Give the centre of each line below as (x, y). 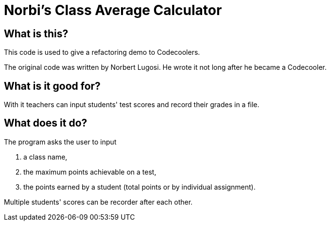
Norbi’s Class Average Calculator (113, 10)
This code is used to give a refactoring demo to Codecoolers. (102, 52)
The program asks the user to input (60, 142)
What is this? (36, 33)
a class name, (45, 157)
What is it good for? (52, 86)
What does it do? (46, 123)
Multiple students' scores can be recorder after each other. (98, 202)
